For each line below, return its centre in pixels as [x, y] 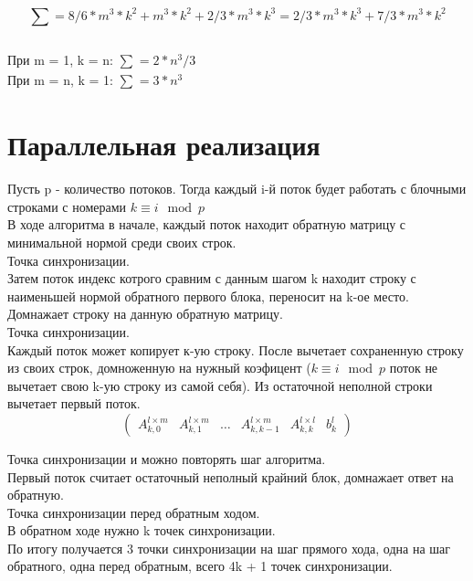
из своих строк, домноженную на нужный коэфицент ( [159, 368]
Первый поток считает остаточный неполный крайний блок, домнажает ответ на [231, 476]
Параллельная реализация [164, 145]
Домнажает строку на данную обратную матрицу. [145, 314]
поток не [414, 368]
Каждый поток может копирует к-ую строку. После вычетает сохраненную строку [236, 349]
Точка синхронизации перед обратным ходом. [134, 512]
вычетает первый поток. [74, 403]
